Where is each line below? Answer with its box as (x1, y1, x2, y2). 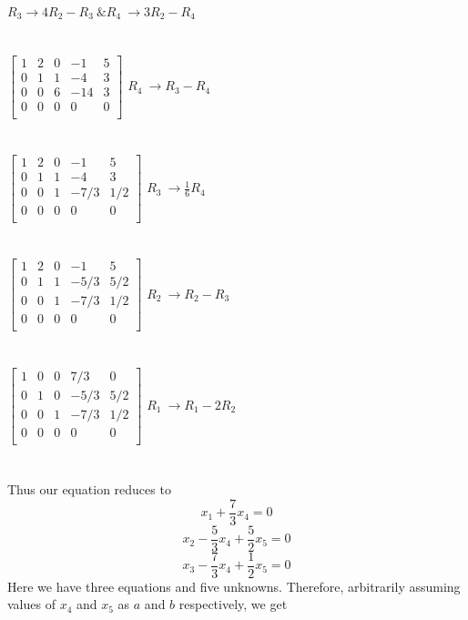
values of (7, 595, 56, 614)
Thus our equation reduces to (7, 480, 171, 499)
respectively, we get (178, 595, 288, 614)
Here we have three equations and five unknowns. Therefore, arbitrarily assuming (7, 576, 461, 595)
